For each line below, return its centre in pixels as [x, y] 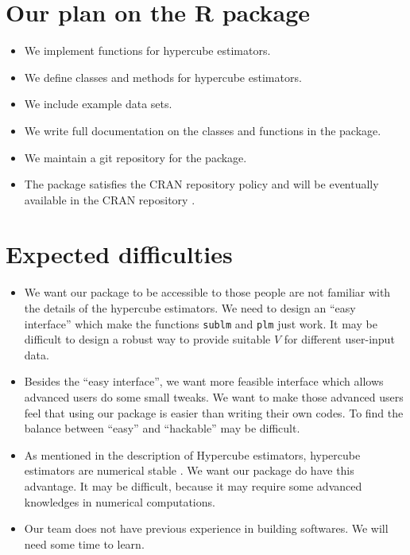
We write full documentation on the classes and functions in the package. [203, 130]
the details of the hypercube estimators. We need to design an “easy [190, 308]
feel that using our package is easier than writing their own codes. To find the [214, 412]
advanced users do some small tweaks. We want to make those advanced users [214, 397]
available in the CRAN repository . [110, 199]
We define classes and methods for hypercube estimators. [163, 77]
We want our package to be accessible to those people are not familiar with [207, 292]
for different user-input [339, 339]
